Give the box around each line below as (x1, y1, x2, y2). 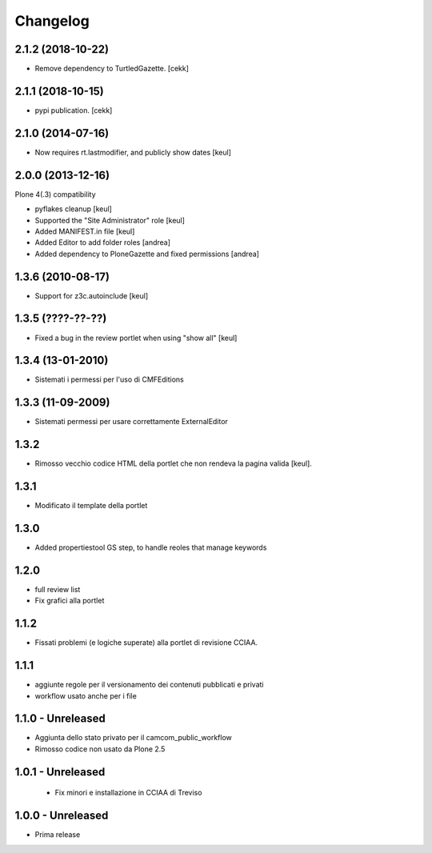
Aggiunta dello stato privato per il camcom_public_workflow (34, 733, 232, 743)
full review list (34, 584, 81, 594)
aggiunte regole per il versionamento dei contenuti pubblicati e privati (34, 680, 264, 690)
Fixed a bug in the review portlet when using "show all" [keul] (34, 333, 238, 342)
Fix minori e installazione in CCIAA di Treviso (54, 788, 202, 798)
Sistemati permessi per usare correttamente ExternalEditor (34, 417, 228, 426)
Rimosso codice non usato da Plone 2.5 (34, 744, 166, 754)
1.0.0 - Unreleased (14, 809, 109, 823)
